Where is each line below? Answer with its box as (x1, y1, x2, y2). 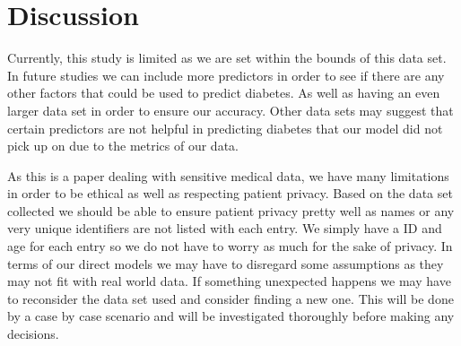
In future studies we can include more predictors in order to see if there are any (7, 65, 445, 84)
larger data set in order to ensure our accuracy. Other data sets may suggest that (7, 100, 454, 119)
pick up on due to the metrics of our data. (7, 136, 239, 155)
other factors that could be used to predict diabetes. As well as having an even (7, 83, 440, 102)
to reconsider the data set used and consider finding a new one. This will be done (7, 289, 454, 307)
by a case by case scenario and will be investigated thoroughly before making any (7, 307, 455, 325)
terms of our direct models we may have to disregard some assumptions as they (7, 254, 444, 272)
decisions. (7, 324, 59, 343)
